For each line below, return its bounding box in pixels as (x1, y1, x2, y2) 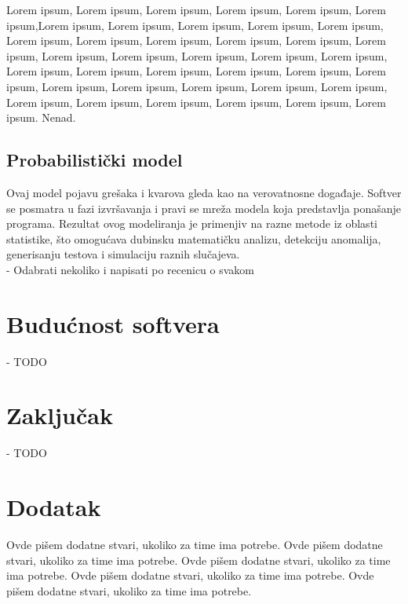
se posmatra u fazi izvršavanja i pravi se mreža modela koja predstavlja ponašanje (6, 200, 402, 216)
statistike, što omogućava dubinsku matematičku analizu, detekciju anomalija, (6, 230, 381, 247)
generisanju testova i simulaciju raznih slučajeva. (6, 246, 240, 262)
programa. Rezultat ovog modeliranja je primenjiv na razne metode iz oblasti (6, 215, 377, 232)
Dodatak (6, 491, 101, 523)
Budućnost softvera (6, 307, 220, 339)
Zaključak (6, 399, 113, 431)
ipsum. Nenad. (6, 109, 76, 126)
